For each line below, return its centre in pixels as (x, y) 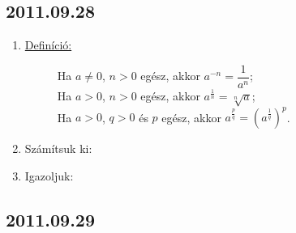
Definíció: (48, 45)
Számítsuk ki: (58, 148)
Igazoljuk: (49, 175)
